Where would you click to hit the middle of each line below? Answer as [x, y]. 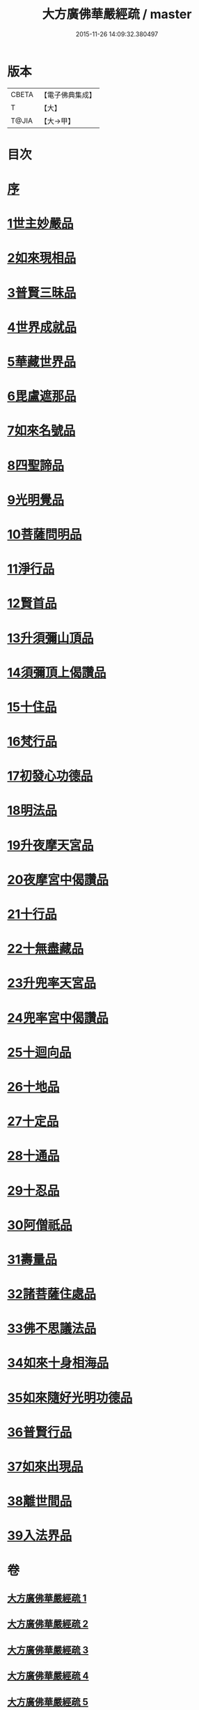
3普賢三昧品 [42, 293]
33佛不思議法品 [52, 1329]
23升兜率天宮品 [51, 983]
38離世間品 [40, 1501]
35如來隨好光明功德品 [70, 1398]
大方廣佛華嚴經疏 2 [48, 1624]
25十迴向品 [39, 1052]
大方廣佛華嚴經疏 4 [48, 1676]
